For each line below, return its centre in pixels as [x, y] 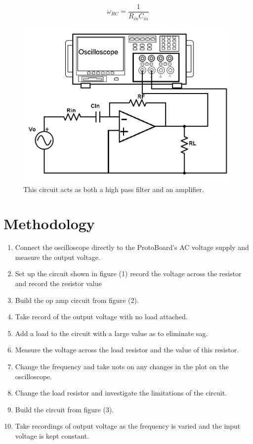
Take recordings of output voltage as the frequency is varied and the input [128, 426]
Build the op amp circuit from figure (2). [77, 300]
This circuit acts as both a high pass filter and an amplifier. [114, 189]
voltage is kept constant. [52, 435]
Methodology [49, 223]
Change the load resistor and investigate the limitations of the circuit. [121, 393]
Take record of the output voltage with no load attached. [101, 317]
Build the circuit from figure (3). [64, 409]
